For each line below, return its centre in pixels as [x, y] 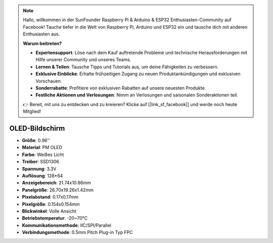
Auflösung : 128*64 [42, 176]
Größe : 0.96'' [36, 140]
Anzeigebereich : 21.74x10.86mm [56, 183]
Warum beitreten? [42, 43]
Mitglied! [32, 112]
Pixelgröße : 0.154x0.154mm [51, 204]
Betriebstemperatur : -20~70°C [55, 218]
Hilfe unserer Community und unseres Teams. [83, 60]
